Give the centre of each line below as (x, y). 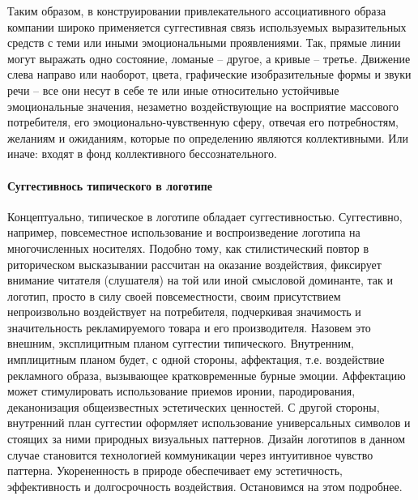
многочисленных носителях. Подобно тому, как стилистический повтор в (188, 248)
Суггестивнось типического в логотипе (110, 185)
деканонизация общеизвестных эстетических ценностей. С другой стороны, (194, 406)
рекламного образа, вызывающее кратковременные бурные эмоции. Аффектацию (207, 375)
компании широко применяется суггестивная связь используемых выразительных (207, 26)
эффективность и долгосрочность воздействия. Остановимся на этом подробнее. (205, 486)
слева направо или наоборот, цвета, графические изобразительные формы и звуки (209, 74)
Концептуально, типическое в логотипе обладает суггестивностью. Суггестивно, (205, 216)
